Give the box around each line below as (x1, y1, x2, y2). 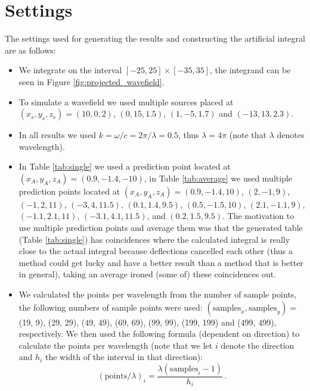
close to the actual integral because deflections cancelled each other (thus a (18, 245, 293, 257)
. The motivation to (222, 209, 294, 222)
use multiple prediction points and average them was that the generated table (18, 221, 303, 234)
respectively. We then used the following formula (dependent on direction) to (18, 327, 300, 340)
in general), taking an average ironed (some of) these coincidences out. (18, 268, 277, 280)
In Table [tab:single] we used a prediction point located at (18, 160, 231, 173)
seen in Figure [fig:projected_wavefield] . (18, 75, 165, 87)
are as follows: (5, 43, 56, 56)
